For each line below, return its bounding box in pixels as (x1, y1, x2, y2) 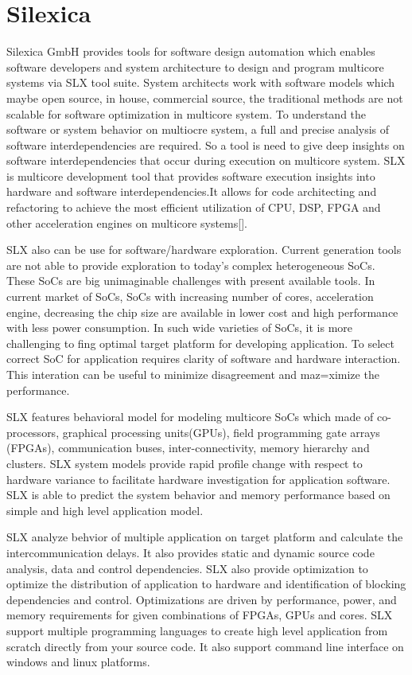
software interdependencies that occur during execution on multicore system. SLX (6, 152, 406, 169)
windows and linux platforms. (6, 654, 150, 670)
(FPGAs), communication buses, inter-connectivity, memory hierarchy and (6, 439, 370, 456)
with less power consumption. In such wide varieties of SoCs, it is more (6, 319, 352, 336)
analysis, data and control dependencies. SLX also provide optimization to (6, 560, 368, 576)
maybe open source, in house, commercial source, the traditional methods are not (6, 89, 403, 106)
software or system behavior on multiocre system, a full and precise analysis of (6, 121, 390, 138)
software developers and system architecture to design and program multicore (6, 58, 384, 75)
